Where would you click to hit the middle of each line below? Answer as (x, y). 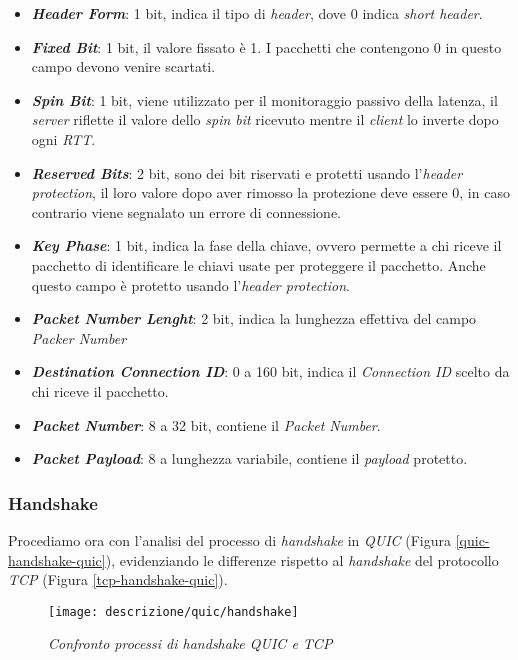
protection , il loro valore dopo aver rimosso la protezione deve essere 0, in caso (270, 192)
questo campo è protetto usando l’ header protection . (190, 284)
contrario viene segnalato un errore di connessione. (186, 211)
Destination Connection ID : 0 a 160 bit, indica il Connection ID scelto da (270, 371)
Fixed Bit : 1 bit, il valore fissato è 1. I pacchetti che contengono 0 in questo (266, 46)
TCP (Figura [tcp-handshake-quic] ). (118, 579)
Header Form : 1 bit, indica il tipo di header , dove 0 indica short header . (257, 13)
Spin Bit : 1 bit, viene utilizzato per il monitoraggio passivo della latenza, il (264, 99)
